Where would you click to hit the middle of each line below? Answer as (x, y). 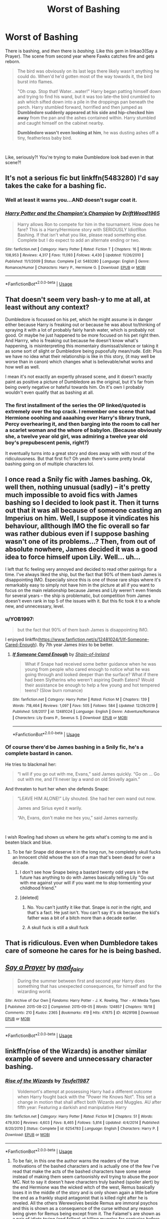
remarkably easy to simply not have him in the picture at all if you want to (80, 585)
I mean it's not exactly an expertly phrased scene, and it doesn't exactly (79, 376)
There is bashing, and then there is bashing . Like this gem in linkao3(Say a (81, 51)
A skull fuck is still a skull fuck (58, 927)
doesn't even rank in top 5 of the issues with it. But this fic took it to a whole (83, 601)
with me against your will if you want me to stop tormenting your (85, 882)
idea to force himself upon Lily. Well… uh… (73, 557)
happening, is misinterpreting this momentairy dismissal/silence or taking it (82, 346)
